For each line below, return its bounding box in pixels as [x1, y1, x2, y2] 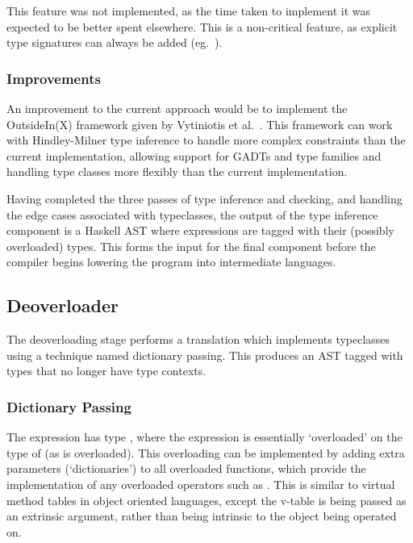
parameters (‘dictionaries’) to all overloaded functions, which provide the [6, 460, 366, 477]
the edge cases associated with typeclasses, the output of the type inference [6, 206, 378, 223]
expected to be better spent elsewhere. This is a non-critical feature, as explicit [6, 18, 398, 35]
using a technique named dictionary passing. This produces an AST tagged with [6, 346, 403, 363]
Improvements [6, 68, 101, 88]
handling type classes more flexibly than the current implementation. [6, 163, 348, 180]
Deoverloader [6, 293, 119, 318]
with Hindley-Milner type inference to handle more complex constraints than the [6, 132, 406, 148]
